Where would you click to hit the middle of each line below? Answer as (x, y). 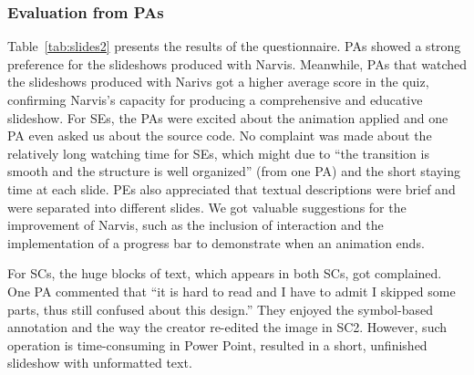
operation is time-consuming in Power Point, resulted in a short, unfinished (217, 344)
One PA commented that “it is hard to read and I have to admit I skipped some (232, 291)
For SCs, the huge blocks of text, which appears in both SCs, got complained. (225, 273)
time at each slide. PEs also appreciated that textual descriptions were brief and (232, 188)
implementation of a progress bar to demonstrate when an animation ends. (216, 242)
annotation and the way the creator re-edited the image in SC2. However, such (227, 327)
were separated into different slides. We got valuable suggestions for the (207, 207)
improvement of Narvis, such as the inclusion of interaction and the (196, 225)
